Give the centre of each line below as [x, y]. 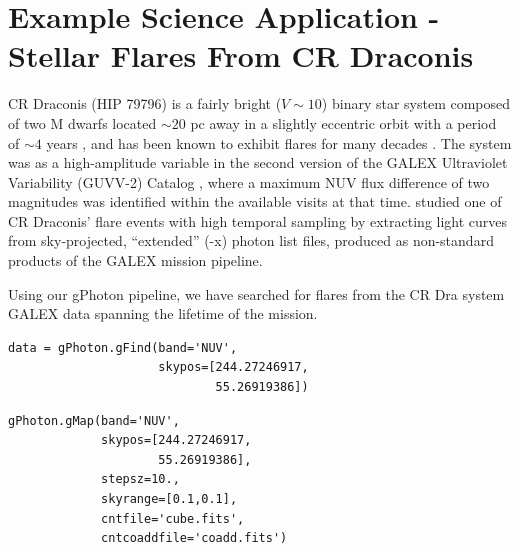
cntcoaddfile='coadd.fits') [194, 538]
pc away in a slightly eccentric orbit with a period [343, 122]
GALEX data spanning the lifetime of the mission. [163, 313]
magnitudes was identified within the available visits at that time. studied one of [255, 201]
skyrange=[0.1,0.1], [169, 499]
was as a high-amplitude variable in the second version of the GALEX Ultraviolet [258, 162]
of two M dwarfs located [82, 122]
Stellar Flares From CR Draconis [241, 55]
